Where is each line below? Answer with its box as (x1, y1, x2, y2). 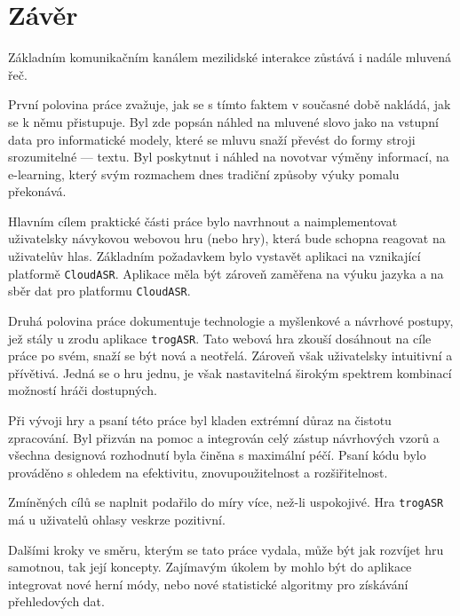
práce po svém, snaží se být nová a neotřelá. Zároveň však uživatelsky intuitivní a (8, 346, 453, 365)
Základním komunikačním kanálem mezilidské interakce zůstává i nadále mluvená (8, 48, 452, 67)
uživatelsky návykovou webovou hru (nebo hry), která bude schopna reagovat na (8, 229, 446, 248)
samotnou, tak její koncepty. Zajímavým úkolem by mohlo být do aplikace (8, 557, 412, 576)
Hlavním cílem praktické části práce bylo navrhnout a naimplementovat (8, 211, 398, 230)
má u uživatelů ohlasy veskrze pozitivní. (8, 510, 226, 529)
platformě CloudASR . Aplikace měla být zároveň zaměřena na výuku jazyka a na (8, 264, 444, 282)
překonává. (8, 182, 67, 201)
